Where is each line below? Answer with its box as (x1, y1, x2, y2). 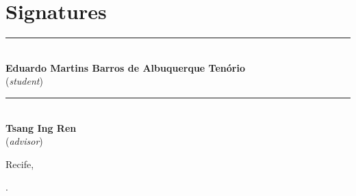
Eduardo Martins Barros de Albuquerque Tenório (5, 60, 245, 74)
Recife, (5, 156, 34, 171)
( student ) (5, 74, 43, 88)
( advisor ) (5, 134, 43, 148)
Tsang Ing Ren (5, 120, 77, 135)
